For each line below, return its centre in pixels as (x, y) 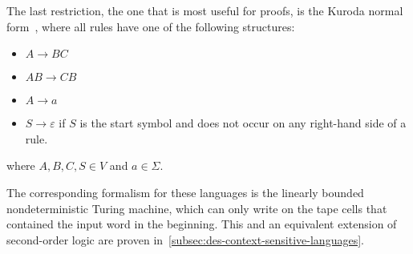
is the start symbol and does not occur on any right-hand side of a (243, 123)
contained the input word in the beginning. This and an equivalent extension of (202, 224)
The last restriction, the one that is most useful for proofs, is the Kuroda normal (205, 10)
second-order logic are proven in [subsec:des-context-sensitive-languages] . (185, 239)
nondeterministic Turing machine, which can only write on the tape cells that (197, 208)
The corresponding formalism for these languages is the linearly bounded (185, 192)
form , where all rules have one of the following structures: (151, 26)
